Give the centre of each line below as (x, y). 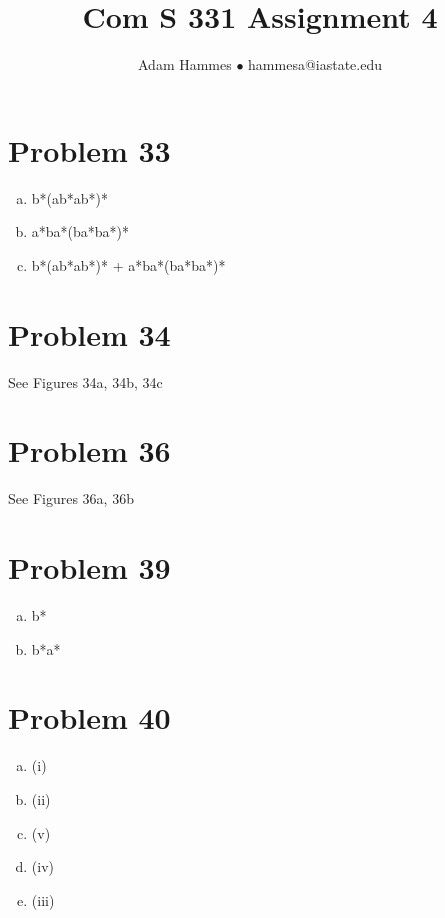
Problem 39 (89, 567)
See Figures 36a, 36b (71, 498)
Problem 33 (89, 149)
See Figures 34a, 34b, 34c (85, 381)
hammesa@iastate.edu (315, 64)
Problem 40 (89, 717)
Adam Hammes (184, 64)
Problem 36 (89, 450)
